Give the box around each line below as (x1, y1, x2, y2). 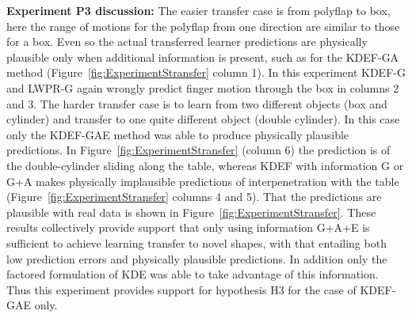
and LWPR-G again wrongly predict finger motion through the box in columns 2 (6, 79, 399, 96)
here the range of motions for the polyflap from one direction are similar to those (6, 17, 400, 34)
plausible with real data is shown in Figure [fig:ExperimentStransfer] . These (6, 203, 376, 220)
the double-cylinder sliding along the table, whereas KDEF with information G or (6, 157, 404, 173)
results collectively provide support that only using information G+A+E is (6, 219, 370, 236)
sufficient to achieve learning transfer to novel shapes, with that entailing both (6, 234, 387, 251)
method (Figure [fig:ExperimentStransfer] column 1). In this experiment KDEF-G (6, 64, 406, 81)
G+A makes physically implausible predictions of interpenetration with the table (6, 172, 399, 189)
